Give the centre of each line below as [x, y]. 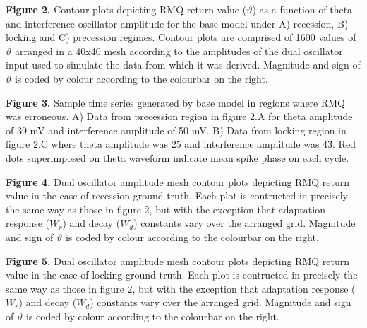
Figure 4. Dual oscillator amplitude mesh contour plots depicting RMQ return [178, 181]
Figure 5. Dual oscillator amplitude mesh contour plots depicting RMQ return [178, 260]
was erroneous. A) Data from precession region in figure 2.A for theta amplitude [179, 116]
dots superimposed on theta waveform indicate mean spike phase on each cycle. [178, 157]
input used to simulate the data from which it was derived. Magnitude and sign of [183, 65]
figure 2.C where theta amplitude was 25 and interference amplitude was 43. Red [181, 144]
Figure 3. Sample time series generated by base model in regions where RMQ [175, 102]
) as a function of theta [302, 9]
